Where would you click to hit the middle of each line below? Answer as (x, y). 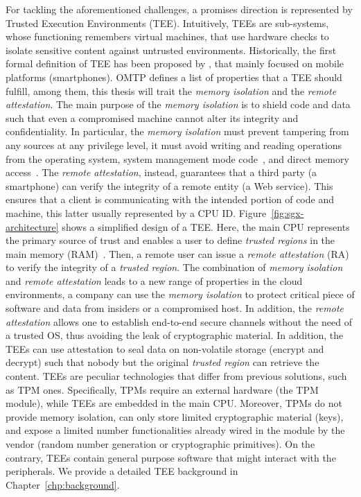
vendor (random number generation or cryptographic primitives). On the (160, 444)
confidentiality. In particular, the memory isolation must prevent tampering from (177, 131)
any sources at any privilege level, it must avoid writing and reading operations (174, 145)
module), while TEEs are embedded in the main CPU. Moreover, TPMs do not (174, 403)
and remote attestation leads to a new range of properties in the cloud (154, 280)
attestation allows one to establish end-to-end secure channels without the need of (179, 321)
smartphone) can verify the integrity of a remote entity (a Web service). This (169, 185)
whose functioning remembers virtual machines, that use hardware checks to (167, 36)
